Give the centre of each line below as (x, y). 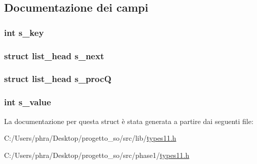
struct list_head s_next (54, 55)
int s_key (24, 32)
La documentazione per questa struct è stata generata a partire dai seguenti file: (129, 121)
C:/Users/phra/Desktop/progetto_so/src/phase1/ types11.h (97, 155)
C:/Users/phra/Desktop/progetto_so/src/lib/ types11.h (90, 138)
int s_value (28, 102)
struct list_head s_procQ (58, 79)
